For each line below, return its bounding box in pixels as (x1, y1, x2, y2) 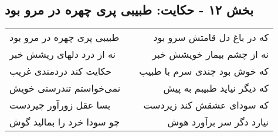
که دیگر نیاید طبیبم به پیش (163, 81, 269, 95)
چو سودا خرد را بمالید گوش (9, 115, 120, 129)
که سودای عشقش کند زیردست (143, 98, 269, 112)
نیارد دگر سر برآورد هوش (167, 115, 269, 129)
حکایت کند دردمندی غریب (9, 64, 112, 78)
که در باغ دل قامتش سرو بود (153, 30, 269, 44)
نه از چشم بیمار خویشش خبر (152, 47, 269, 61)
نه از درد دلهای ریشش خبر (9, 47, 116, 61)
